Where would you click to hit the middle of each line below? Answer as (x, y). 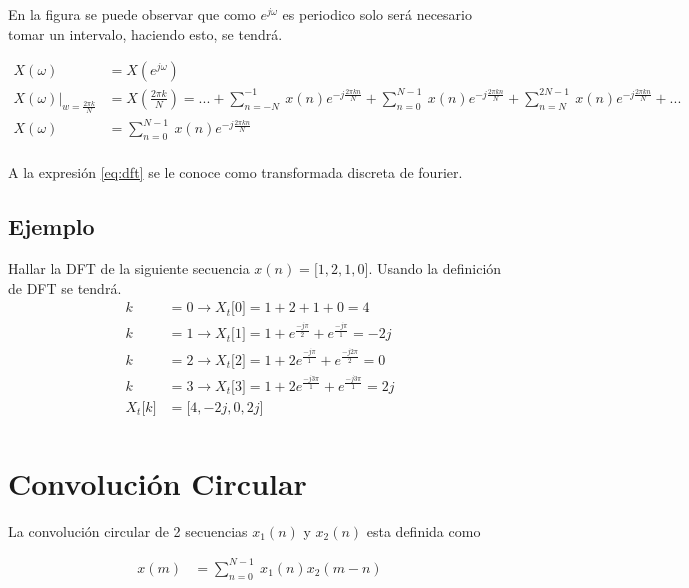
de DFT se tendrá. (65, 287)
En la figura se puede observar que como (132, 14)
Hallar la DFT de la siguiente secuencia (129, 268)
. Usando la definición (435, 268)
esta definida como (423, 530)
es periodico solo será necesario (377, 14)
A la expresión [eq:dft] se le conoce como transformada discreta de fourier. (235, 172)
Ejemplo (51, 226)
